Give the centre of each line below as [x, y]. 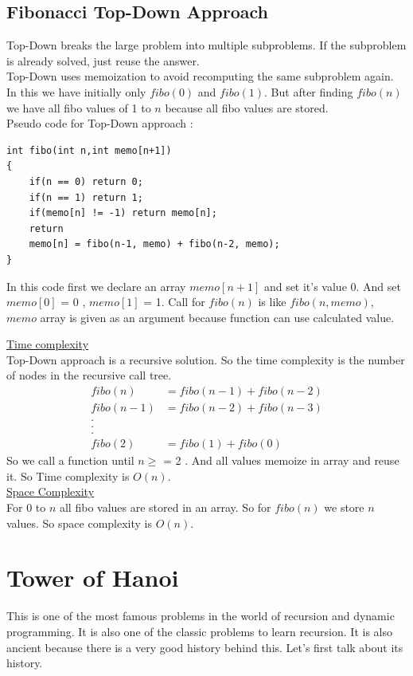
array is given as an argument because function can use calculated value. [217, 317]
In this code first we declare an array [96, 286]
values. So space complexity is [79, 523]
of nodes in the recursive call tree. [89, 375]
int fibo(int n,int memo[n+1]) [89, 150]
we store [344, 507]
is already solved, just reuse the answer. [103, 60]
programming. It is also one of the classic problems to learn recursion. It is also [199, 631]
